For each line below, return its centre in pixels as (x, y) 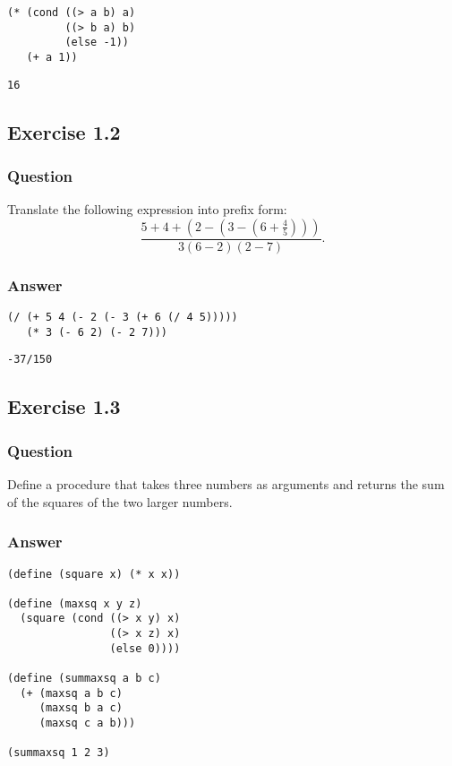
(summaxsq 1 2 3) (59, 753)
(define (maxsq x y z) (75, 603)
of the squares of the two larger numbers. (120, 501)
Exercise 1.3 (64, 406)
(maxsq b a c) (81, 708)
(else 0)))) (145, 648)
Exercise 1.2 (64, 131)
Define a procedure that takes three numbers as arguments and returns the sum (226, 484)
